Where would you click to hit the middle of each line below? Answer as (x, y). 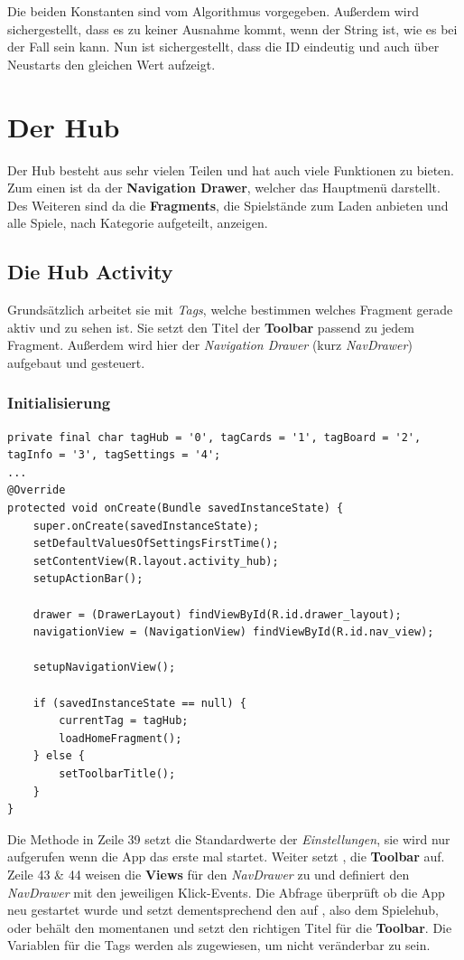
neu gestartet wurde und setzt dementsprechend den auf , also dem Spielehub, (223, 910)
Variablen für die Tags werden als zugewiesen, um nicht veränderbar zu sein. (219, 945)
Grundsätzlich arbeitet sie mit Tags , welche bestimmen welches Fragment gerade (230, 310)
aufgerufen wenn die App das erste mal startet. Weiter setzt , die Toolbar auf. (226, 856)
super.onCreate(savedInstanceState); (146, 526)
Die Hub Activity (90, 272)
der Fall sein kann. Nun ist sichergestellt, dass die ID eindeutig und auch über (223, 47)
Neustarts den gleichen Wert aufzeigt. (111, 64)
